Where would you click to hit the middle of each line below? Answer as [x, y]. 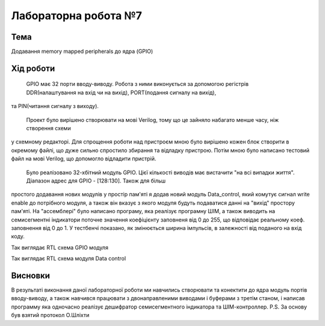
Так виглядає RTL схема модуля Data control [69, 259]
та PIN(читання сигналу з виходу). [55, 106]
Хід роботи [33, 68]
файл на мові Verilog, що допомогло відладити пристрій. [84, 158]
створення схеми [49, 128]
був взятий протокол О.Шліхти [50, 315]
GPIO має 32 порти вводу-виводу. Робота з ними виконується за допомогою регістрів [138, 84]
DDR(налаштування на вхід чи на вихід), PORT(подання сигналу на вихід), [121, 92]
